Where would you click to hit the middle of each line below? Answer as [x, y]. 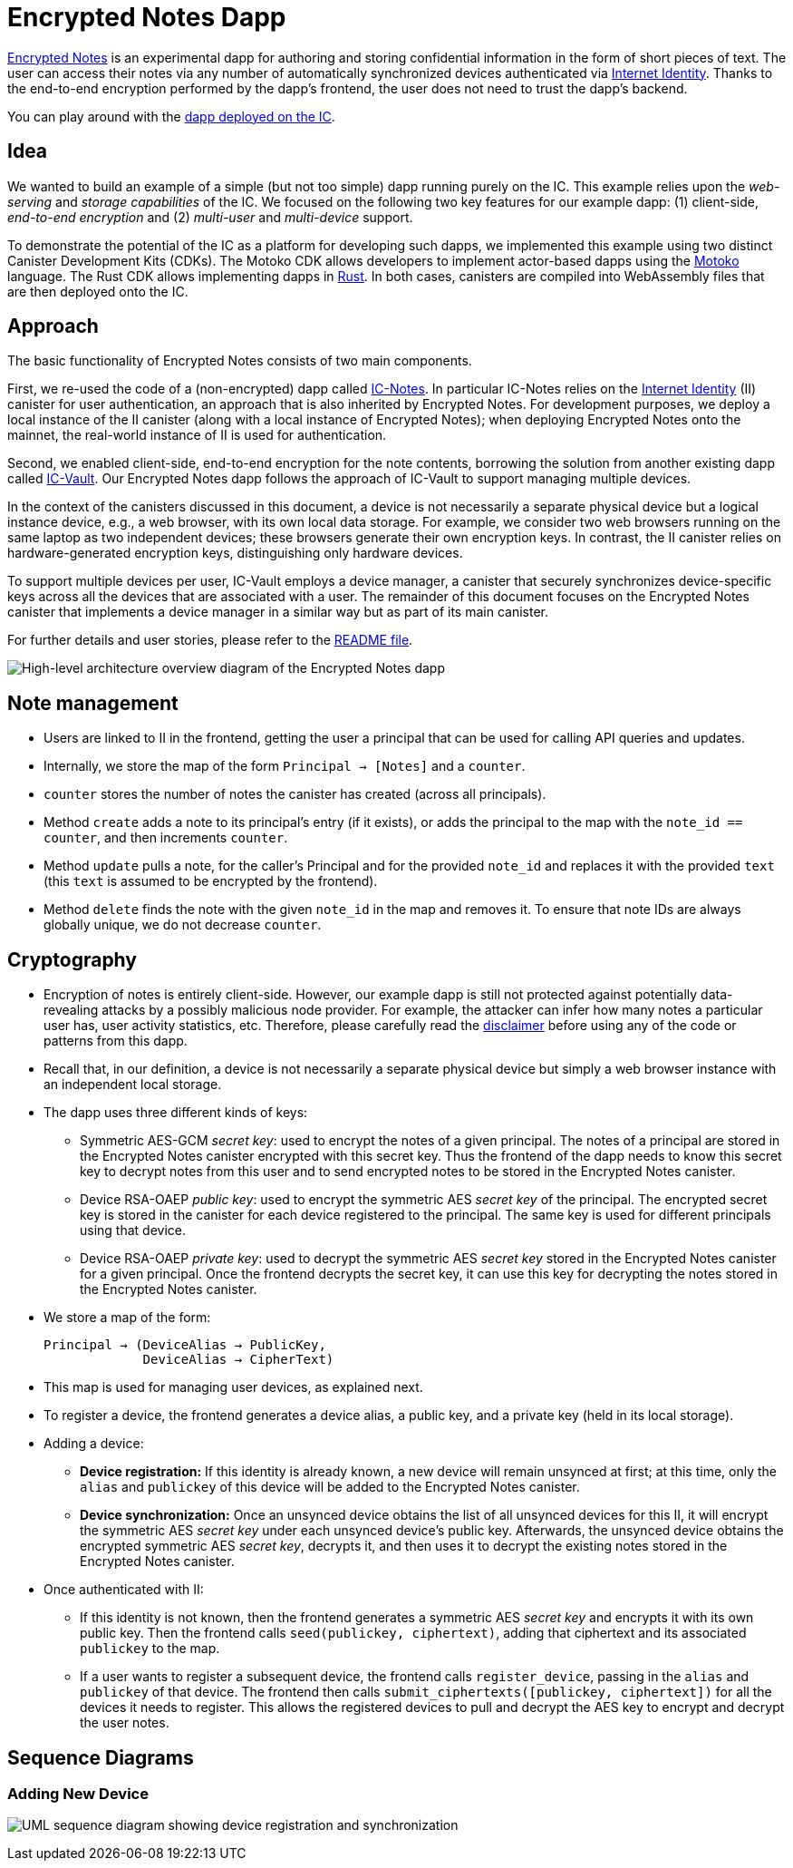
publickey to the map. [150, 1649]
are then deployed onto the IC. [98, 291]
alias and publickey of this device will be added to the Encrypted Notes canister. [330, 1487]
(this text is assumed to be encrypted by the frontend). [211, 881]
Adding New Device [78, 1793]
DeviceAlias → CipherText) [238, 1360]
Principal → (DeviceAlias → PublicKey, [185, 1345]
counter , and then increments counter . [166, 838]
